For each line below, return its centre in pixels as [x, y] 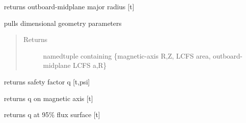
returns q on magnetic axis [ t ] [49, 98]
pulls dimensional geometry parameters [63, 23]
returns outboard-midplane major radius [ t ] [69, 6]
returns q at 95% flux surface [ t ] [52, 114]
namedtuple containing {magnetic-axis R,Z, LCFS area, [127, 55]
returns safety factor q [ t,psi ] [47, 81]
